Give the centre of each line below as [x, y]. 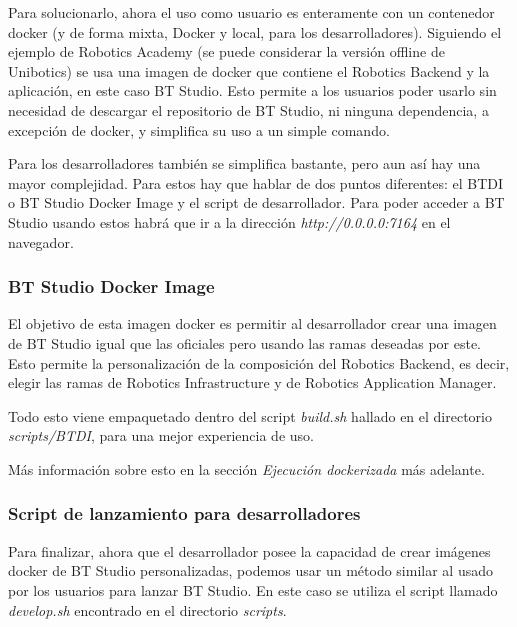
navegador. [41, 241]
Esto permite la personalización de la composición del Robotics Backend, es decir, [259, 362]
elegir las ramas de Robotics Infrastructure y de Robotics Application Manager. [252, 382]
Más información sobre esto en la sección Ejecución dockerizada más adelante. [246, 468]
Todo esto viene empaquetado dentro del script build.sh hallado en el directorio [250, 415]
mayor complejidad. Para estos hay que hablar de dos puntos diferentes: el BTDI [255, 182]
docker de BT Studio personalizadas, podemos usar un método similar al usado [250, 570]
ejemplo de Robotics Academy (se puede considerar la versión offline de [226, 51]
